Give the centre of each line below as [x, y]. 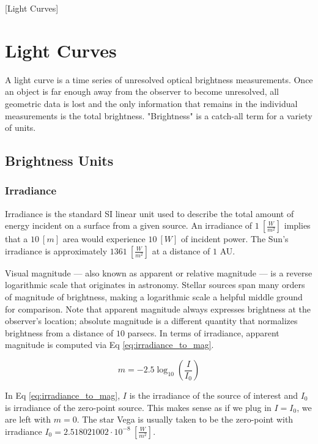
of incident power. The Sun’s [235, 239]
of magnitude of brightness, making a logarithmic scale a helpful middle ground [154, 297]
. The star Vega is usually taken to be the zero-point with [185, 419]
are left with [28, 419]
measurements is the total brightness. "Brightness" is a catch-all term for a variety [159, 115]
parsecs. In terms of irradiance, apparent [203, 332]
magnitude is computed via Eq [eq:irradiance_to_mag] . [109, 345]
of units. [20, 128]
